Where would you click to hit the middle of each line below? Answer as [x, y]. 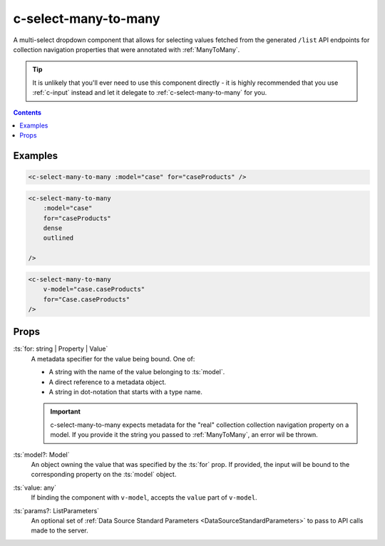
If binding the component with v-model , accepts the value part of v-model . [144, 498]
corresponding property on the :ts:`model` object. [104, 475]
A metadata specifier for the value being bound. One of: [113, 359]
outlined [58, 238]
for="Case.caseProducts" [87, 299]
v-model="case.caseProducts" [94, 289]
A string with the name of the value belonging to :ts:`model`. [137, 372]
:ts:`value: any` [35, 488]
